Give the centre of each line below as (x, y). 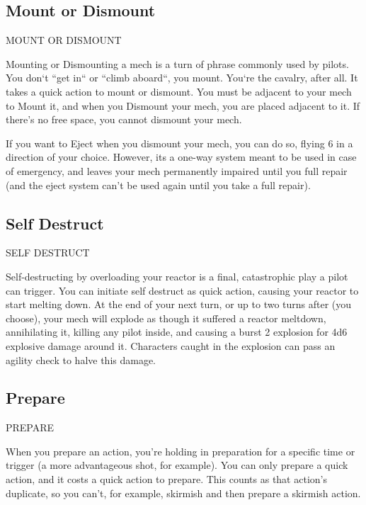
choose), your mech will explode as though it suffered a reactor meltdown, (166, 318)
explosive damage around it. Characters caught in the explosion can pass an (171, 345)
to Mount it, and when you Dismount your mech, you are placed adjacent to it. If (183, 105)
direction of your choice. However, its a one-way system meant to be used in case (181, 157)
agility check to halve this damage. (81, 359)
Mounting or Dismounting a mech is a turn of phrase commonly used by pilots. (177, 63)
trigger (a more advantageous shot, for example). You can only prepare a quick (177, 465)
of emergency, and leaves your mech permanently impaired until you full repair (177, 170)
